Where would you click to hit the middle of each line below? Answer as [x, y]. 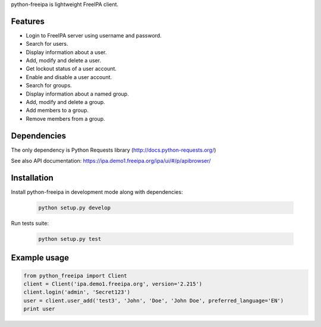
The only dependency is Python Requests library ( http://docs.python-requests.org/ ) [114, 150]
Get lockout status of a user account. [71, 69]
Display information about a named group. [77, 94]
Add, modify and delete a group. [65, 102]
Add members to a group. [57, 111]
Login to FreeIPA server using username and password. [94, 35]
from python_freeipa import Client [75, 276]
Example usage [40, 258]
